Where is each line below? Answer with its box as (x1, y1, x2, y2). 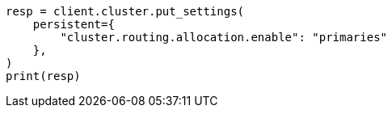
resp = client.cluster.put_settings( (6, 5, 245, 18)
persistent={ (32, 18, 115, 31)
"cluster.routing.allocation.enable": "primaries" (60, 31, 388, 44)
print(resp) (6, 70, 81, 82)
